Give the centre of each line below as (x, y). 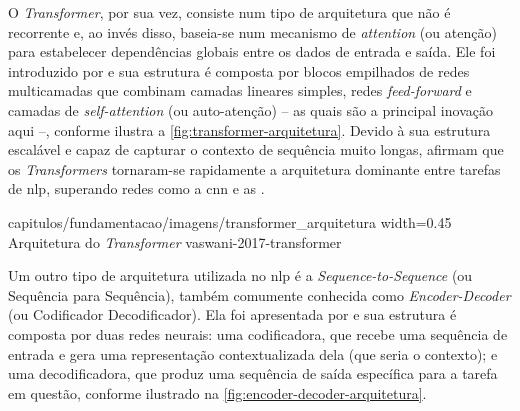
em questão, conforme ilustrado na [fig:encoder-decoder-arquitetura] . (217, 392)
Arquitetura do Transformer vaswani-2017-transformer (175, 241)
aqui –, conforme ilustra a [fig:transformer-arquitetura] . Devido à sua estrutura (249, 129)
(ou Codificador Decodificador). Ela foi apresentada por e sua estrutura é (232, 314)
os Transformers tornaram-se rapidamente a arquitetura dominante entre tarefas (254, 168)
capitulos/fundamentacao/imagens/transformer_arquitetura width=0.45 (230, 221)
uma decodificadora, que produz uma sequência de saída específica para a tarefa (253, 373)
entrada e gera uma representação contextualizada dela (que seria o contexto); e (253, 353)
